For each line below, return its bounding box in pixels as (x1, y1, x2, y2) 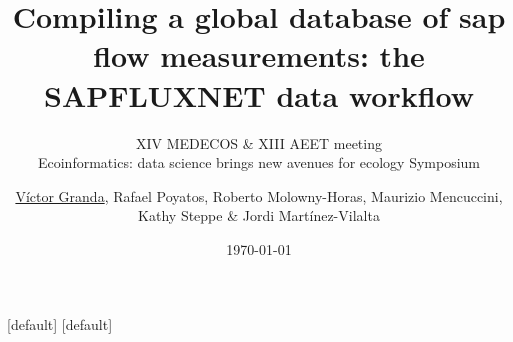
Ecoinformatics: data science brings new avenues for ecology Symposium (37, 152, 481, 173)
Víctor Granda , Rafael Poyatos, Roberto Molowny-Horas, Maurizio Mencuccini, (15, 185, 503, 206)
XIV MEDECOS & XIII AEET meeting (136, 132, 382, 153)
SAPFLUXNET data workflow (43, 74, 475, 115)
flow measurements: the (93, 35, 425, 76)
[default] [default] (7, 314, 113, 335)
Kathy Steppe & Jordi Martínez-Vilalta (138, 205, 380, 226)
